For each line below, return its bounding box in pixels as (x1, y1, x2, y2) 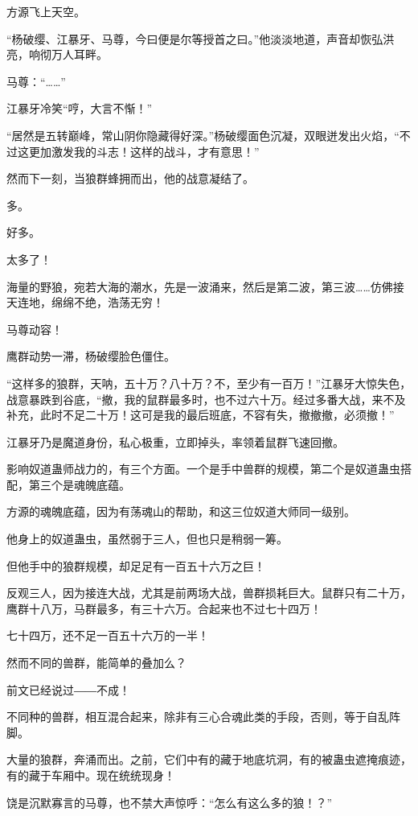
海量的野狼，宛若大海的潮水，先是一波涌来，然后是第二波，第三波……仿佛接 (6, 278, 404, 295)
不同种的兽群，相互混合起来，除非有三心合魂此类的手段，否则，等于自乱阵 (6, 708, 400, 725)
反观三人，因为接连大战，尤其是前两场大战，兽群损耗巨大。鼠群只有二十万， (6, 584, 412, 601)
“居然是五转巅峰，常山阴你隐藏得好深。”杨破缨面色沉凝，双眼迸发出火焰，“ (6, 126, 400, 143)
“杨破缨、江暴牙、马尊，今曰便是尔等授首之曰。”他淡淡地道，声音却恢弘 (6, 30, 383, 47)
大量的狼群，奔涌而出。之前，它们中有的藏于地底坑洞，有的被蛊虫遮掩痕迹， (6, 751, 412, 768)
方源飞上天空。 (6, 3, 85, 19)
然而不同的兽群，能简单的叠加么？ (6, 654, 186, 671)
